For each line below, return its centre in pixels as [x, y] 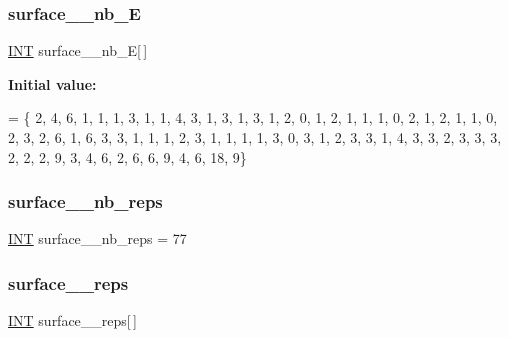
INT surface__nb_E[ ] [78, 50]
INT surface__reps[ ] [72, 320]
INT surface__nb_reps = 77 [97, 238]
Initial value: [52, 83]
